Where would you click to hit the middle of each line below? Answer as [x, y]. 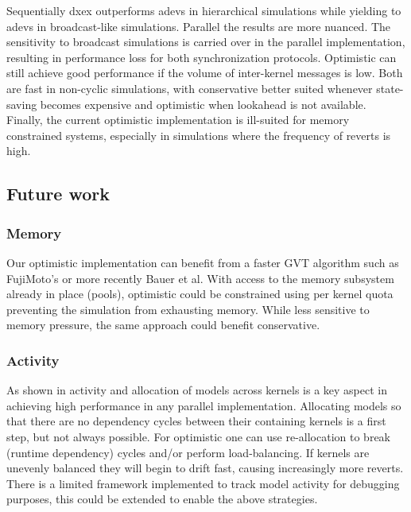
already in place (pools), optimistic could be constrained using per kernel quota [200, 294]
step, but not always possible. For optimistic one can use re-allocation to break [198, 436]
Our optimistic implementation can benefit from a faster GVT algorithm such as [203, 262]
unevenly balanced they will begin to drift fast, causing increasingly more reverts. [205, 468]
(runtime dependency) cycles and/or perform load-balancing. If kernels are [188, 452]
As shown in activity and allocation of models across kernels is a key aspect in [197, 390]
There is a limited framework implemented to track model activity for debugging [203, 483]
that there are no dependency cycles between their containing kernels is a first [196, 421]
